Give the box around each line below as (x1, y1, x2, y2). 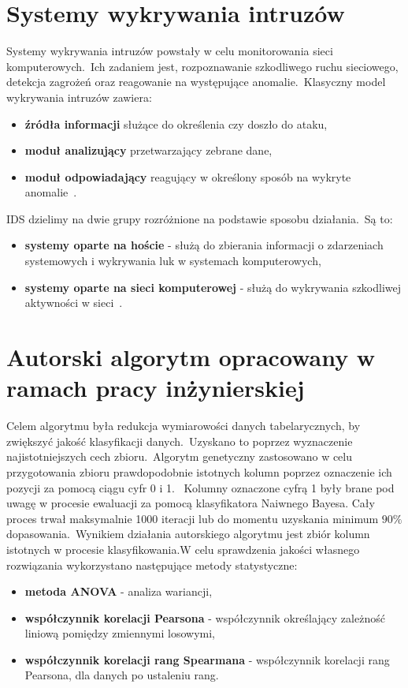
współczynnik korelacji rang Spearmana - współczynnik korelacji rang (24, 651, 390, 667)
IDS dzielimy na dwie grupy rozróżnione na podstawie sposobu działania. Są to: (6, 210, 393, 226)
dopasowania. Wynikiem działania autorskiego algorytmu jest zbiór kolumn (6, 525, 370, 542)
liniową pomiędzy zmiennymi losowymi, (24, 625, 215, 641)
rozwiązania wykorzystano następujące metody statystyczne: (6, 556, 298, 573)
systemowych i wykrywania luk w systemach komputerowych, (24, 252, 321, 269)
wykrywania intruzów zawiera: (6, 88, 152, 105)
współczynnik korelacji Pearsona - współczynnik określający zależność (24, 609, 385, 626)
